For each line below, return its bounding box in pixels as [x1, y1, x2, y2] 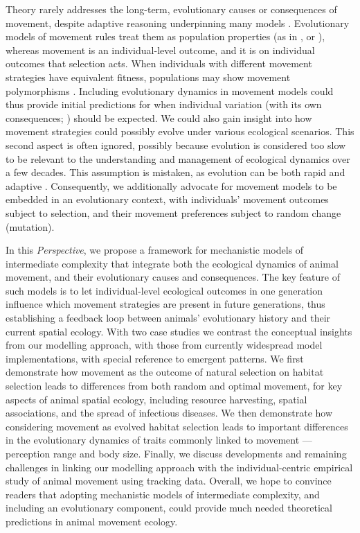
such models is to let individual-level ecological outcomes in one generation [6, 283, 323, 297]
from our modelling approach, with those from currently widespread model [6, 338, 323, 352]
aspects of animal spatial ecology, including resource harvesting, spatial [6, 392, 307, 406]
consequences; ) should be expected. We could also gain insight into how [6, 110, 312, 125]
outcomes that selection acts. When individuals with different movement [6, 56, 312, 71]
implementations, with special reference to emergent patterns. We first [6, 351, 304, 365]
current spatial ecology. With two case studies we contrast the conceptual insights [6, 324, 352, 338]
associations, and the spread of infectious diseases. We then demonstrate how [6, 405, 333, 420]
